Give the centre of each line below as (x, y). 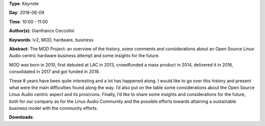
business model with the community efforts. (53, 108)
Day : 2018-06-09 (27, 13)
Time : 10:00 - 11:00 (28, 22)
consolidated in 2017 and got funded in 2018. (54, 72)
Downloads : (22, 117)
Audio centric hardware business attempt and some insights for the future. (84, 56)
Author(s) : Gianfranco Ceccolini (42, 31)
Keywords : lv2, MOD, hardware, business (51, 40)
